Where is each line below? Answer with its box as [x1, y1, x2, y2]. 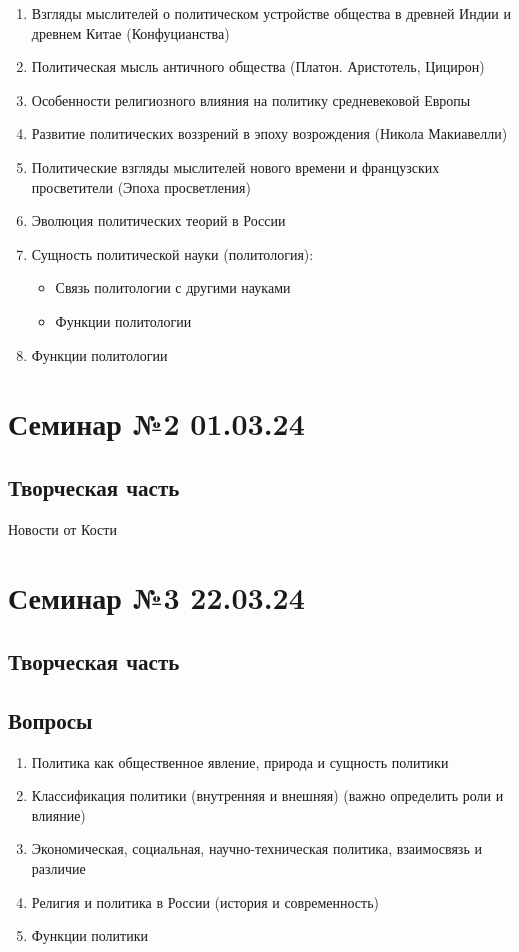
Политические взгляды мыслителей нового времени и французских [31, 156, 440, 177]
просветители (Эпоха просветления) [31, 176, 251, 197]
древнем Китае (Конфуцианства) [31, 22, 230, 43]
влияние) [31, 804, 86, 825]
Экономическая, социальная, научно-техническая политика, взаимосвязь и [31, 838, 482, 859]
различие [31, 858, 86, 879]
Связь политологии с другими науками [55, 277, 291, 298]
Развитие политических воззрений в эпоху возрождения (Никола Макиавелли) [31, 123, 508, 144]
